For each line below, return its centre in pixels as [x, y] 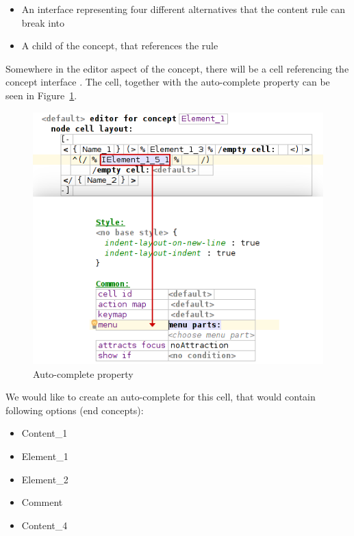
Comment [42, 502]
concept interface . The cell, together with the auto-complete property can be [168, 82]
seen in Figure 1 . [41, 95]
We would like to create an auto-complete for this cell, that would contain [161, 397]
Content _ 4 [45, 525]
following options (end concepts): [75, 410]
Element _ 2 [45, 479]
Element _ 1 [45, 456]
